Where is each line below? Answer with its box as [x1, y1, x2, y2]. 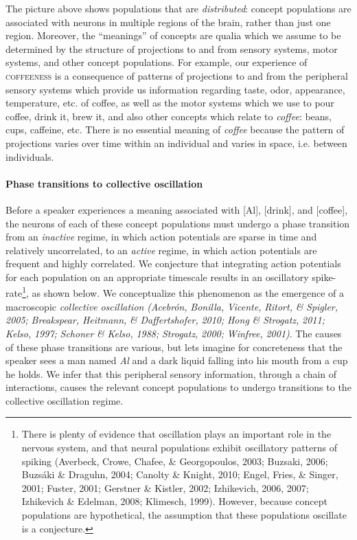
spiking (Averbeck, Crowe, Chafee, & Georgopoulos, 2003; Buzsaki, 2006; [21, 453, 328, 468]
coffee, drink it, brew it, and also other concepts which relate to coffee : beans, [5, 109, 332, 123]
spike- [312, 269, 336, 284]
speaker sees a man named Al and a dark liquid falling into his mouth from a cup [5, 353, 348, 368]
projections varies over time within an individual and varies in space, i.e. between [5, 135, 347, 150]
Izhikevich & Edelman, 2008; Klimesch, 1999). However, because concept [21, 494, 328, 508]
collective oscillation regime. [5, 393, 124, 407]
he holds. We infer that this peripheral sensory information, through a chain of [5, 366, 337, 381]
